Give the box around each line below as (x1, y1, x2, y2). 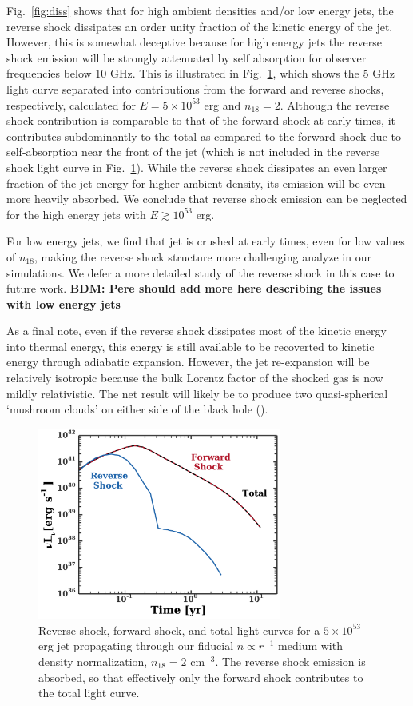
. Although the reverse (280, 96, 390, 113)
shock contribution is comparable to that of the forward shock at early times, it (6, 112, 396, 129)
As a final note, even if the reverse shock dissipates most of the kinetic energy (6, 322, 387, 339)
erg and (204, 96, 241, 113)
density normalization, (38, 652, 148, 669)
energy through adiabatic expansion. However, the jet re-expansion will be (6, 353, 370, 370)
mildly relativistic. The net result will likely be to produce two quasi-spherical (6, 385, 388, 401)
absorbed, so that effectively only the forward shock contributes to (38, 668, 363, 685)
